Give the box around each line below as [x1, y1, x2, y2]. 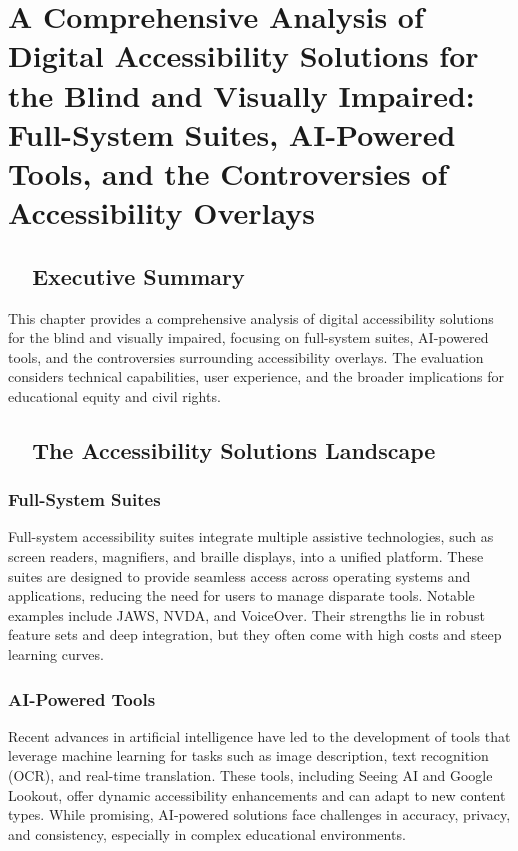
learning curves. [8, 644, 104, 665]
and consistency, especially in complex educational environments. [8, 823, 406, 844]
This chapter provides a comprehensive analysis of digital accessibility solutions [8, 307, 494, 328]
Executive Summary [32, 260, 245, 291]
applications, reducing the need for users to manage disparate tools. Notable [8, 585, 475, 606]
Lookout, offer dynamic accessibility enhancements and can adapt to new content [8, 784, 506, 805]
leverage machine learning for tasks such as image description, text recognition [8, 745, 489, 766]
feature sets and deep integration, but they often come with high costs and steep [8, 624, 502, 645]
